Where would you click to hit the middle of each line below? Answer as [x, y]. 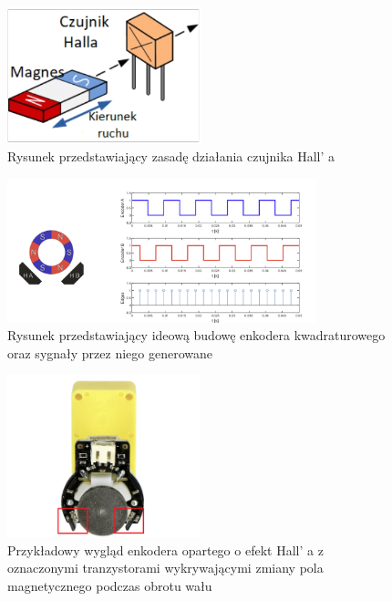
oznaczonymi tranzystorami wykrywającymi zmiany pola [165, 568]
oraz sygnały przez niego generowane [110, 352]
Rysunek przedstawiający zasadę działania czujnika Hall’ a [171, 156]
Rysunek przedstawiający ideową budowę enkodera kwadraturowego [196, 335]
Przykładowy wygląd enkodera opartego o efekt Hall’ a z [165, 549]
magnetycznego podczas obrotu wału [110, 585]
